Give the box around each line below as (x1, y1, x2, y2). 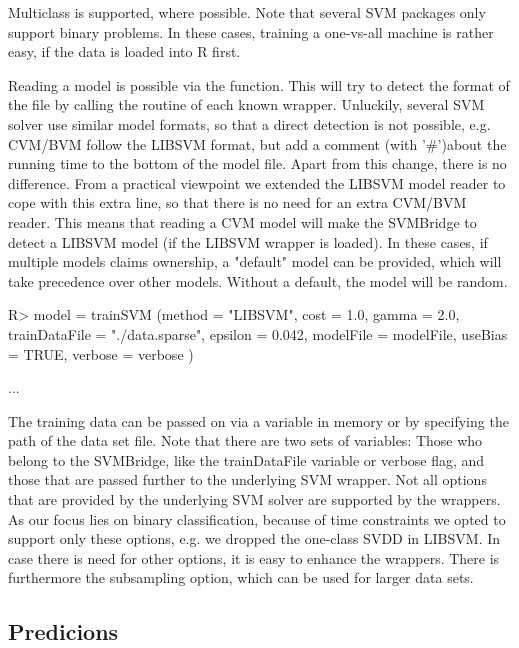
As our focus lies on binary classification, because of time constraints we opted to (8, 508, 506, 529)
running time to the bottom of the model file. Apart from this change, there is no (8, 153, 507, 174)
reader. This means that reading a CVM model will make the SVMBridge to (8, 211, 477, 232)
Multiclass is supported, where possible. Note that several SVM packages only (8, 2, 486, 22)
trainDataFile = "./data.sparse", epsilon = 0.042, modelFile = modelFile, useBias (8, 323, 508, 344)
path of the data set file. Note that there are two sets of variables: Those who (8, 430, 483, 451)
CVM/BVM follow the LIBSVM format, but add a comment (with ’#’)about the (8, 133, 507, 154)
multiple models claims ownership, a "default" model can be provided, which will (8, 251, 502, 272)
